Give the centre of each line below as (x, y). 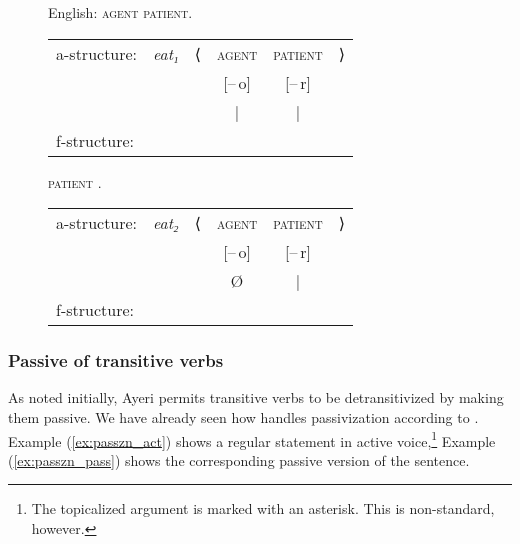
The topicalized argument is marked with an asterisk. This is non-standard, (263, 508)
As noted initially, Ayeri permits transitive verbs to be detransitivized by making (256, 397)
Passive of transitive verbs (116, 360)
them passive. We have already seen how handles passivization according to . (243, 417)
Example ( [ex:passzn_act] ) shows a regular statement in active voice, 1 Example (252, 439)
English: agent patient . (120, 12)
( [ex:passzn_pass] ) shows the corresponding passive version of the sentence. (239, 459)
